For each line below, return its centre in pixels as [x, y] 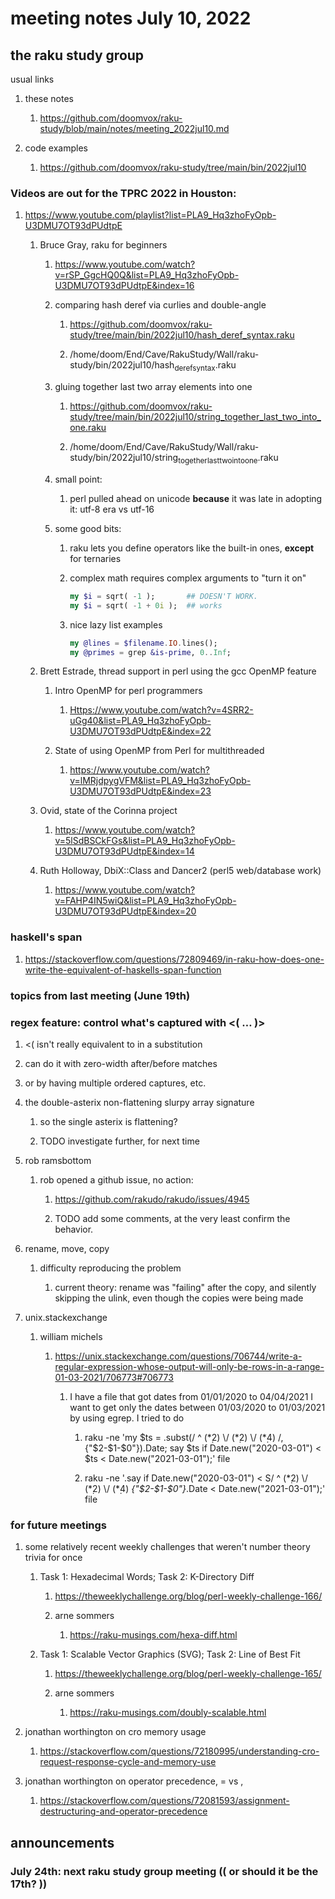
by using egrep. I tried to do [127, 1418]
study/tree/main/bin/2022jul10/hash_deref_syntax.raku [182, 335]
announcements [62, 1842]
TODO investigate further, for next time [119, 1141]
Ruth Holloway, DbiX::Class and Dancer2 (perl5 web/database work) [180, 871]
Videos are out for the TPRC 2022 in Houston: [123, 193]
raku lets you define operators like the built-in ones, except [192, 548]
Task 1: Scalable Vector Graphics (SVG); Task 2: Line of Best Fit [170, 1654]
